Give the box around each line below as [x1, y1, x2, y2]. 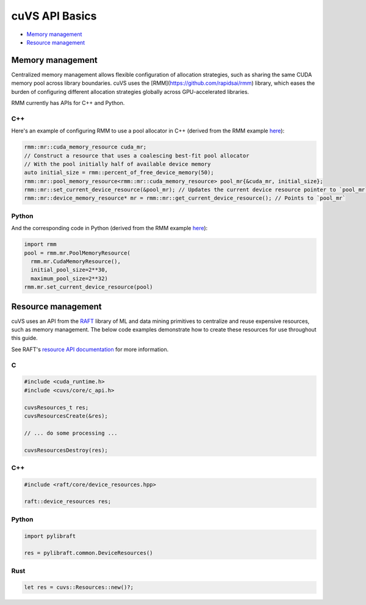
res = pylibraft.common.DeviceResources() [24, 549, 153, 557]
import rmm [24, 241, 57, 248]
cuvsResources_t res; [24, 404, 89, 411]
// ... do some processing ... [24, 429, 118, 437]
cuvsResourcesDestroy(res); [24, 446, 108, 454]
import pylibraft [24, 532, 76, 540]
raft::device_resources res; [24, 498, 112, 505]
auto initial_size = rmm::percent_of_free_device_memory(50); [24, 169, 214, 176]
